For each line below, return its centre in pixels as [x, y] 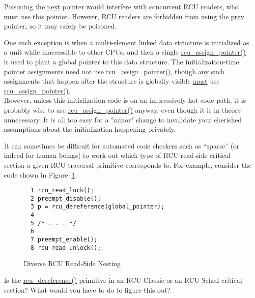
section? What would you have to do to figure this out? [87, 289]
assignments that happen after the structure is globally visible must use [112, 81]
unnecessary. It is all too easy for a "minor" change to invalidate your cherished [123, 119]
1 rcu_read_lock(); [62, 191]
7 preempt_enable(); [64, 240]
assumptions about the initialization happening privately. [90, 129]
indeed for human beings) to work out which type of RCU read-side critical [117, 155]
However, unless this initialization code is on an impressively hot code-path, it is [125, 100]
